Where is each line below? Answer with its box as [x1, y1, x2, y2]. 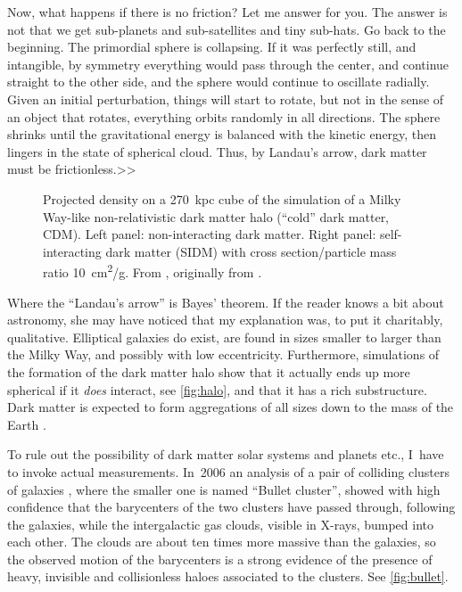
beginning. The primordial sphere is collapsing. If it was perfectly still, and [7, 37, 417, 56]
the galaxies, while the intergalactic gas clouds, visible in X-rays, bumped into [7, 514, 434, 533]
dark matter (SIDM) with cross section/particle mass [105, 242, 397, 260]
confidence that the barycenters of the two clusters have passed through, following [7, 497, 456, 516]
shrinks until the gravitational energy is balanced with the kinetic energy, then [7, 125, 437, 144]
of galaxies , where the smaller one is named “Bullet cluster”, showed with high [7, 480, 441, 498]
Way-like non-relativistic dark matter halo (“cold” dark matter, [43, 207, 390, 226]
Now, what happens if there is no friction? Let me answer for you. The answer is [7, 3, 448, 21]
